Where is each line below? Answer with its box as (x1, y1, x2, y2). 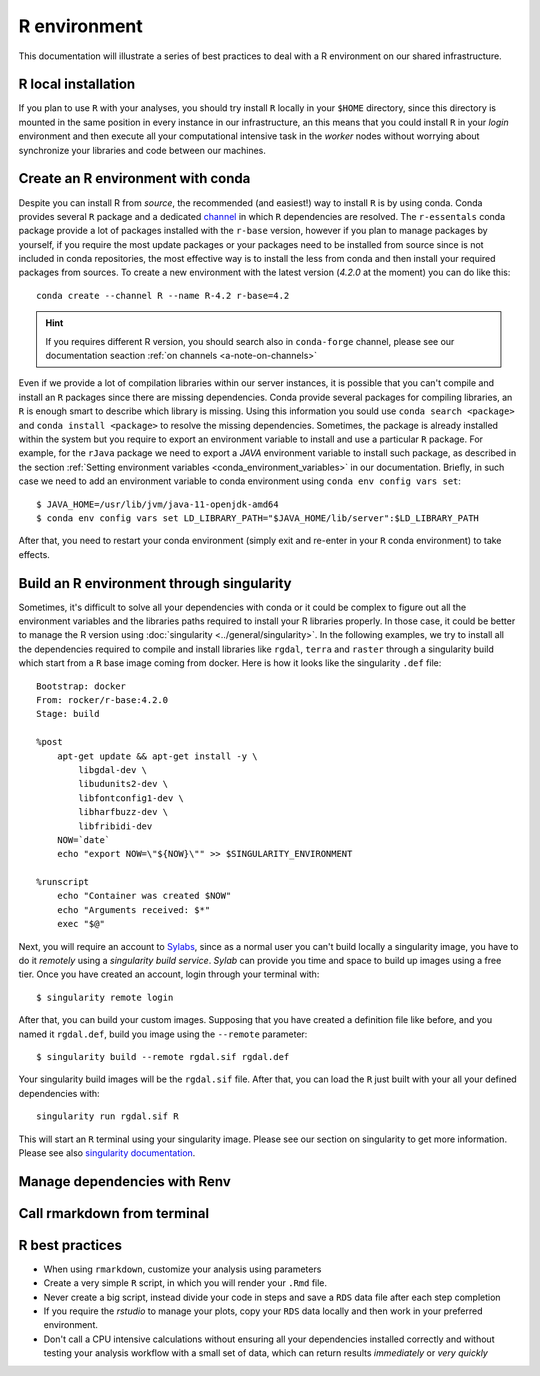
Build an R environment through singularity (18, 575, 292, 592)
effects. (18, 548, 50, 560)
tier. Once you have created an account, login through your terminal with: (18, 968, 320, 980)
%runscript (36, 876, 90, 888)
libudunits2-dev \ (78, 778, 169, 790)
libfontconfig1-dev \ (78, 792, 185, 804)
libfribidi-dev (78, 820, 153, 832)
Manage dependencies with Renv (18, 1173, 232, 1190)
